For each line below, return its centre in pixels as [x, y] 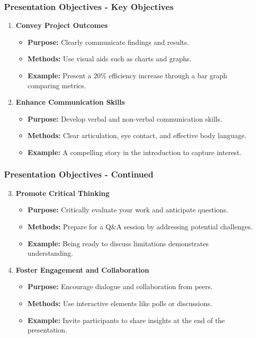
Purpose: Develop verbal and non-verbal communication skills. [125, 118]
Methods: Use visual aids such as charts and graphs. [110, 59]
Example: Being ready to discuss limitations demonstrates [118, 243]
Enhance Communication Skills [70, 102]
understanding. [50, 253]
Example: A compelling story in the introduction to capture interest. [134, 152]
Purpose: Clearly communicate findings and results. [108, 42]
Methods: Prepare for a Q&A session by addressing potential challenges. [140, 226]
